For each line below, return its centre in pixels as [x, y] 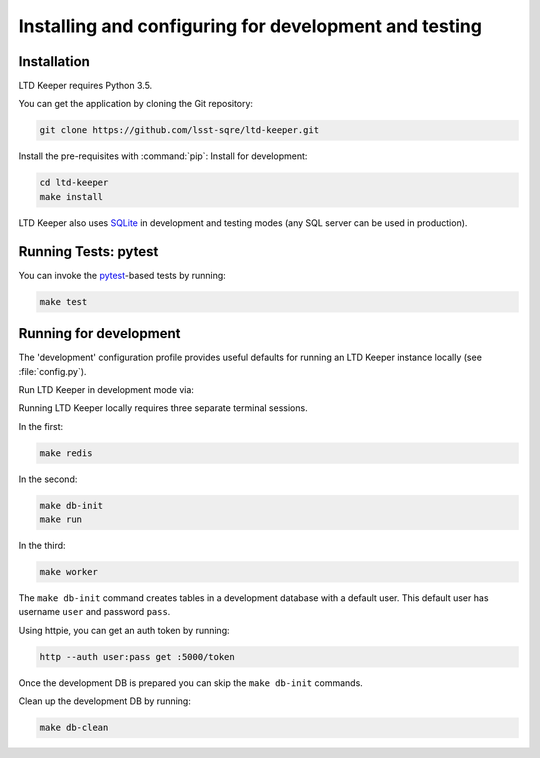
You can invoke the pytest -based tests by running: [122, 275]
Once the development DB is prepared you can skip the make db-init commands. [191, 682]
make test [63, 301]
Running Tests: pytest [88, 251]
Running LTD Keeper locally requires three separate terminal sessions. [163, 408]
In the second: [48, 479]
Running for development [99, 333]
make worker [69, 572]
